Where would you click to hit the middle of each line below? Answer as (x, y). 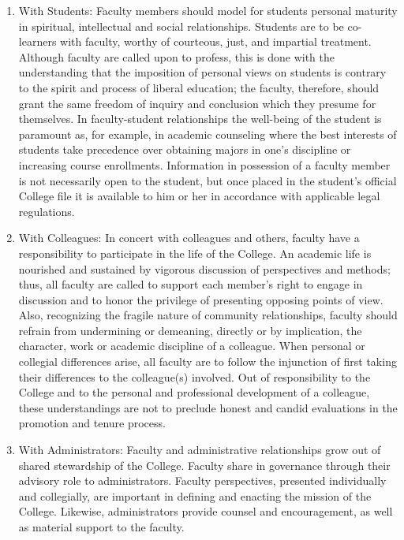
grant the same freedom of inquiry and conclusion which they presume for (197, 103)
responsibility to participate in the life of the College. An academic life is (195, 253)
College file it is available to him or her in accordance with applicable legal (199, 196)
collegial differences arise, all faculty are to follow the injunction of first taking (208, 361)
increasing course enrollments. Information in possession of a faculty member (204, 164)
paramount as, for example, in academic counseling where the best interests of (208, 134)
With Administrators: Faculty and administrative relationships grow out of (200, 450)
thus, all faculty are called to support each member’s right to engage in (191, 284)
